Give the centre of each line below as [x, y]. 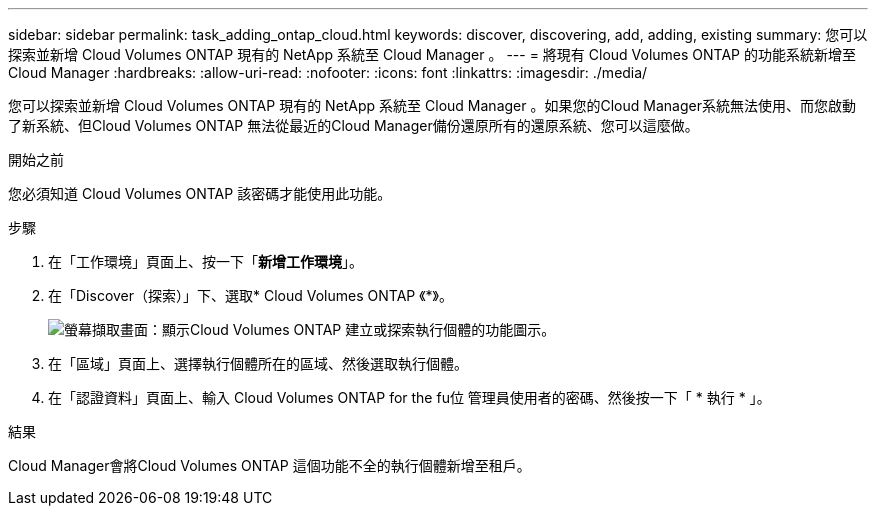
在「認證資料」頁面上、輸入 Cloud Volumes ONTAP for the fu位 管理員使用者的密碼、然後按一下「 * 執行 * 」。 [409, 397]
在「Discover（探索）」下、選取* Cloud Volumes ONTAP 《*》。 [250, 295]
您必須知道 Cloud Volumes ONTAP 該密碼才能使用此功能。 [200, 193]
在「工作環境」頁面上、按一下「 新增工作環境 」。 [205, 261]
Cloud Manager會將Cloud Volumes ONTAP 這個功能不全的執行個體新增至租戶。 [269, 465]
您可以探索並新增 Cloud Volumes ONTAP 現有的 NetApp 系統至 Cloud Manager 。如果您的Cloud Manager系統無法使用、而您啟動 [432, 105]
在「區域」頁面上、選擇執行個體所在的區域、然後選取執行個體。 [258, 363]
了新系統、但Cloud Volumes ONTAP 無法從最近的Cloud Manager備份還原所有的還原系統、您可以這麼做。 [353, 125]
